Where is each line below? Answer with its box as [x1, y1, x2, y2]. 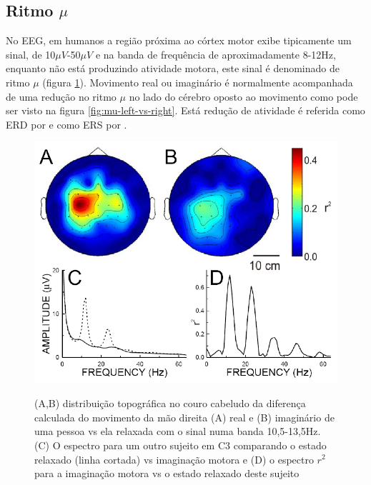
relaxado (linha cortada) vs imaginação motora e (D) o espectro [34, 451, 314, 466]
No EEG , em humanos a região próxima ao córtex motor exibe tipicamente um [6, 33, 352, 48]
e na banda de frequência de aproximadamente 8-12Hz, [95, 46, 336, 61]
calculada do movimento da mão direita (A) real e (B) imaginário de [34, 409, 335, 424]
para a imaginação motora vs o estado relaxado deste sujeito [34, 466, 300, 481]
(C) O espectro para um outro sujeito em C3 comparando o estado [34, 437, 327, 452]
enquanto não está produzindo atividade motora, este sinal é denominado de [6, 61, 340, 76]
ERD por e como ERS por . [6, 116, 127, 131]
